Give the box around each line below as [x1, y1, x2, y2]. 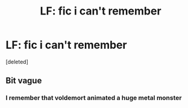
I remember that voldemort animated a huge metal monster [5, 94, 182, 102]
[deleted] [5, 58, 28, 65]
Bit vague [5, 75, 42, 86]
